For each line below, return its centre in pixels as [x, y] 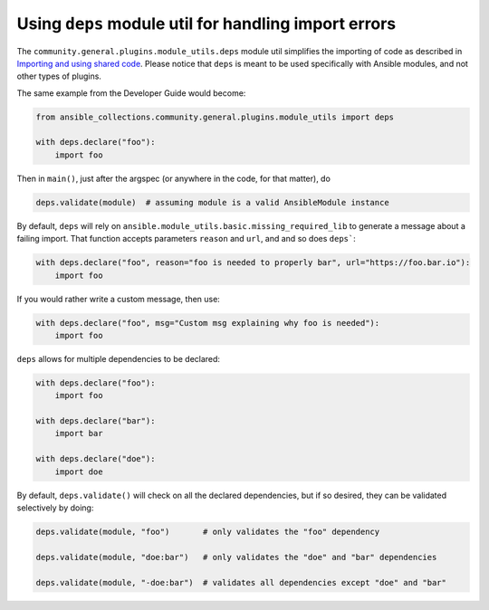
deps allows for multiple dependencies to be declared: [119, 358]
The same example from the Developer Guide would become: [131, 93]
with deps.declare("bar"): [96, 421]
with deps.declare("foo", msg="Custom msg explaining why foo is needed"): [208, 323]
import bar [79, 434]
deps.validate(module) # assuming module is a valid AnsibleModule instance [212, 202]
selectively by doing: [55, 508]
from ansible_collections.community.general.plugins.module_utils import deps [215, 117]
